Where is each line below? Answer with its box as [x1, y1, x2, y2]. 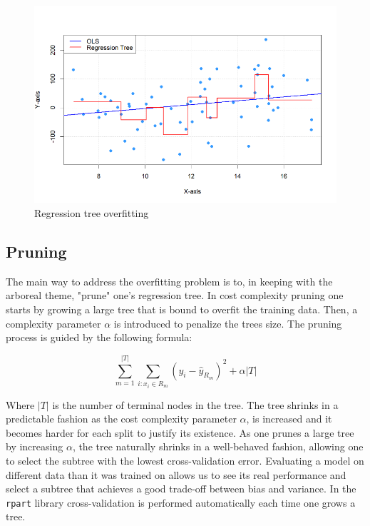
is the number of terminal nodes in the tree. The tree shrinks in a [52, 397, 339, 412]
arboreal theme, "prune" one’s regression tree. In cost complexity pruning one [6, 288, 344, 303]
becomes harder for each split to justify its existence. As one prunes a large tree [6, 425, 354, 440]
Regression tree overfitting [34, 206, 149, 221]
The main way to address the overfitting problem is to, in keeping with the [6, 273, 333, 288]
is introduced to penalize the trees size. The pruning [113, 315, 342, 330]
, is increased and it [246, 411, 332, 426]
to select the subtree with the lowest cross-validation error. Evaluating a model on [6, 452, 364, 467]
